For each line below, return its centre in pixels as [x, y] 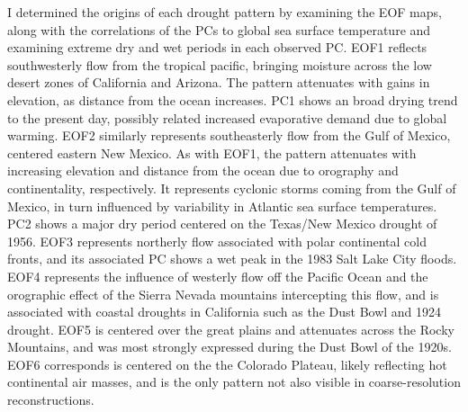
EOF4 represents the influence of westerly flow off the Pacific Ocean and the [218, 276]
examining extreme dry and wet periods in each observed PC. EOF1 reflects [217, 47]
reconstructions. [51, 400]
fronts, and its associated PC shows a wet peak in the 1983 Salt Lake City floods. [232, 259]
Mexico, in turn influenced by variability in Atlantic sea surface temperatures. [222, 206]
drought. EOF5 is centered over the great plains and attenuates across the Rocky [231, 329]
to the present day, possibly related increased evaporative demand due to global [227, 117]
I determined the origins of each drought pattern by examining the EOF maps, [225, 12]
